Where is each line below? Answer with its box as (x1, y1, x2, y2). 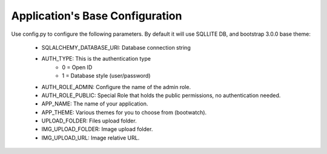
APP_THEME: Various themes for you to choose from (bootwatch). (41, 109, 207, 116)
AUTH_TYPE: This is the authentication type (41, 55, 151, 62)
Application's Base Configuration (11, 9, 182, 22)
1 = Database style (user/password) (62, 72, 151, 79)
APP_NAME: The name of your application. (41, 100, 148, 107)
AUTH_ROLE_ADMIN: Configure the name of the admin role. (41, 83, 191, 90)
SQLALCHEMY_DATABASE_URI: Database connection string (41, 44, 191, 51)
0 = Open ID (62, 64, 93, 71)
